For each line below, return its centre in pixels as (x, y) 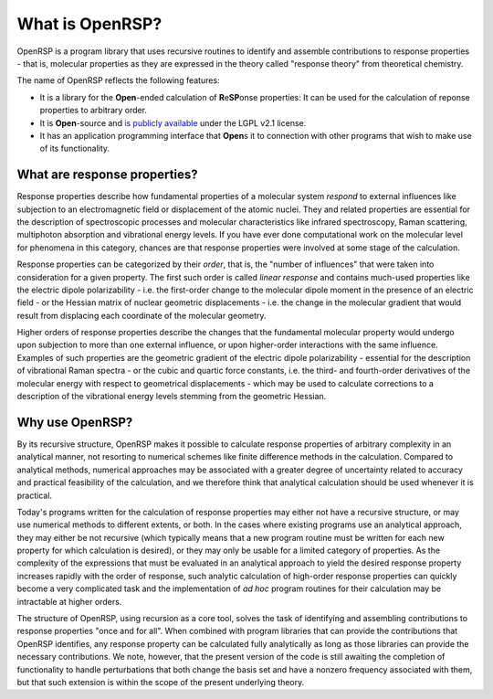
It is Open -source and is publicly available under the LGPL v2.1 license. (173, 122)
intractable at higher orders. (69, 601)
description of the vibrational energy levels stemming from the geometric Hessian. (172, 397)
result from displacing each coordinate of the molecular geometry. (142, 315)
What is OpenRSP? (89, 24)
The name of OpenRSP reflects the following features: (118, 80)
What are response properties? (107, 175)
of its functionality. (74, 148)
